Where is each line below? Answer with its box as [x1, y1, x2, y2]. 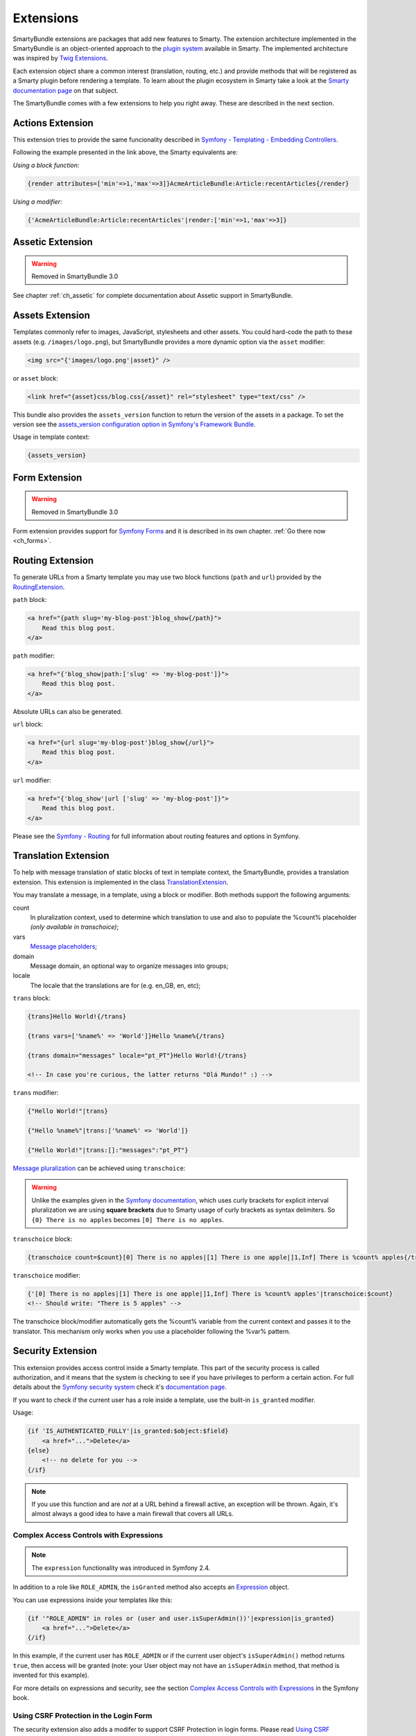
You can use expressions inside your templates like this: [12, 1596, 173, 1604]
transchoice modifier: [12, 1271, 81, 1279]
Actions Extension [12, 117, 94, 128]
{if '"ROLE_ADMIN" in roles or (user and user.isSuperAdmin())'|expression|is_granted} [27, 1614, 335, 1622]
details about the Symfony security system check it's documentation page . [12, 1383, 227, 1392]
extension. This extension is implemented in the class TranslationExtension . [12, 878, 229, 886]
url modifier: [12, 776, 51, 784]
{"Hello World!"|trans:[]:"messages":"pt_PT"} [27, 1146, 189, 1154]
